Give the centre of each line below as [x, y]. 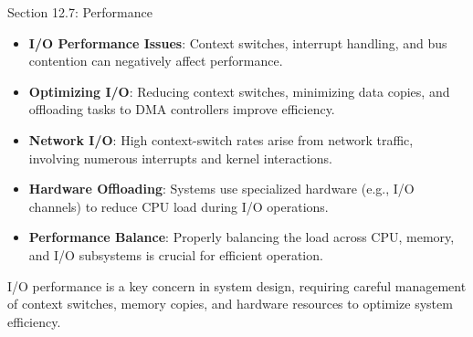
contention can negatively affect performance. [156, 61]
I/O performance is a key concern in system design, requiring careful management [237, 285]
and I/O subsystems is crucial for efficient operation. [176, 254]
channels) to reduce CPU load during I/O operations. [179, 206]
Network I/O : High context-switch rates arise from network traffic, [221, 139]
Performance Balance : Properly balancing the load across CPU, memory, [242, 237]
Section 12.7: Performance [80, 12]
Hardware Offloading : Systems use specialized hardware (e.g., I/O [221, 189]
